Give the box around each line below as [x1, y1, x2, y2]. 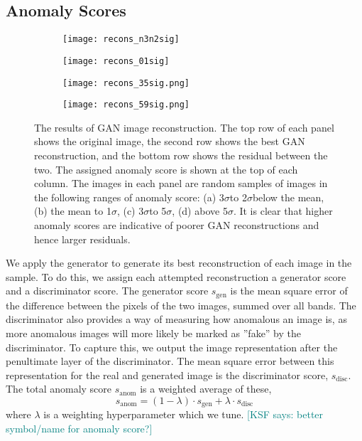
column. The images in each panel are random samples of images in [34, 176, 328, 191]
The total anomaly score [6, 381, 112, 396]
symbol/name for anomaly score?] [6, 421, 153, 436]
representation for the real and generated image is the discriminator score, [6, 367, 329, 382]
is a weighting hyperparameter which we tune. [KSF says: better [43, 407, 324, 422]
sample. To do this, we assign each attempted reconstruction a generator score [6, 269, 346, 284]
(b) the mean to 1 [34, 203, 111, 218]
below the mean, [252, 189, 324, 204]
